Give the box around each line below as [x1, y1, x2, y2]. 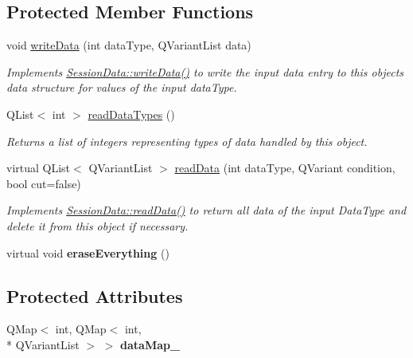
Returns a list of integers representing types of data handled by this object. [6, 132, 368, 149]
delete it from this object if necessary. [6, 217, 189, 234]
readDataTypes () [88, 105, 175, 122]
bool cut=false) [6, 175, 81, 191]
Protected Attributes [6, 283, 183, 308]
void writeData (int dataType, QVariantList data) [6, 37, 251, 53]
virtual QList [6, 159, 71, 176]
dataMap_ [120, 336, 181, 352]
